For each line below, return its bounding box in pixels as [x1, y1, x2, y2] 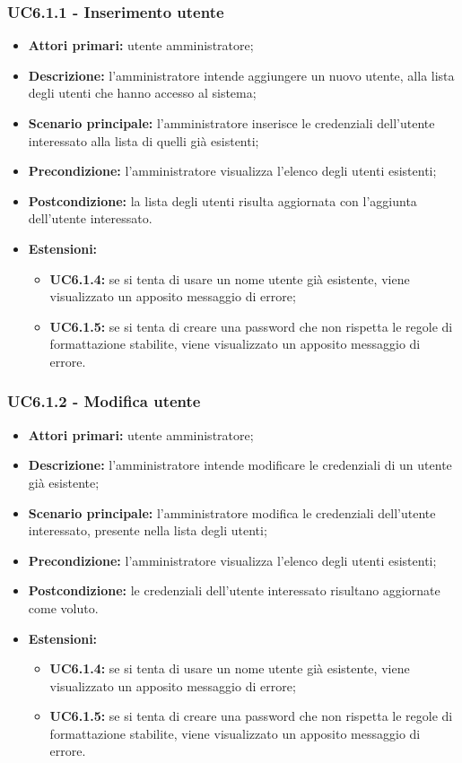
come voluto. [28, 598, 99, 617]
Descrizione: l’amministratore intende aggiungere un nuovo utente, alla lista [28, 65, 455, 84]
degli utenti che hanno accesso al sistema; [28, 83, 257, 102]
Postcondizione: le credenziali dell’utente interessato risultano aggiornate [28, 581, 440, 600]
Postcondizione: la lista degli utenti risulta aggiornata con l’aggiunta [28, 191, 417, 210]
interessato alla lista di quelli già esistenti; [28, 131, 259, 150]
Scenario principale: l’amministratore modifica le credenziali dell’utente [28, 503, 436, 522]
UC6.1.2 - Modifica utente [7, 390, 201, 412]
